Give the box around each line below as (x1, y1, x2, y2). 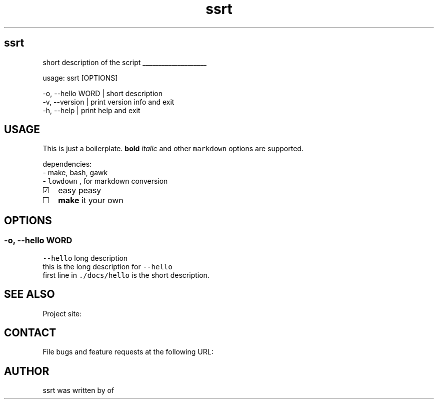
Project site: (42, 309, 82, 318)
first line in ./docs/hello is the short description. (42, 270, 209, 279)
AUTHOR (4, 364, 49, 377)
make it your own (58, 195, 123, 206)
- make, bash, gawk (42, 168, 108, 177)
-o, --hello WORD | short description (42, 89, 162, 98)
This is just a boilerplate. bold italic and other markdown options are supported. (42, 144, 303, 153)
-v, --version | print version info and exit (42, 97, 174, 106)
